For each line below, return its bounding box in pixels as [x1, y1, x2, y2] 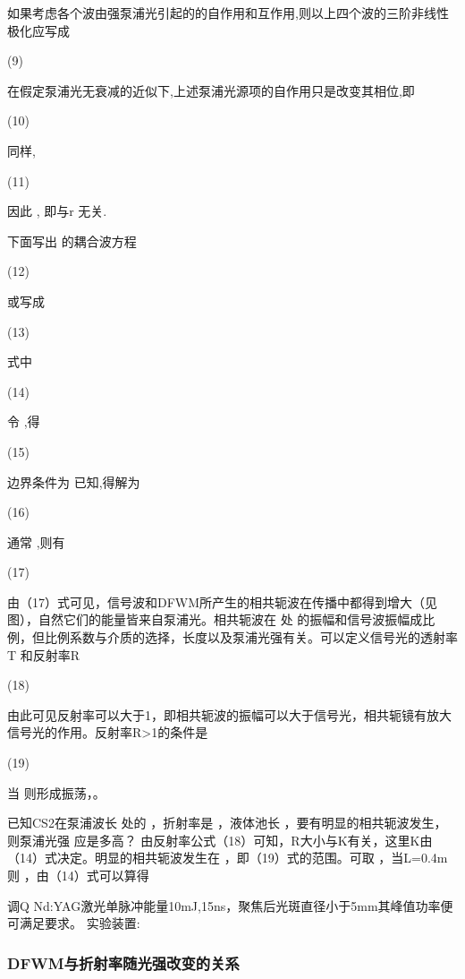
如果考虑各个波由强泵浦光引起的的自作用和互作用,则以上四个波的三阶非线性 [7, 4, 449, 21]
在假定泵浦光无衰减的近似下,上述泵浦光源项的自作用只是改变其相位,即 [7, 81, 415, 99]
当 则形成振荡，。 [7, 783, 106, 802]
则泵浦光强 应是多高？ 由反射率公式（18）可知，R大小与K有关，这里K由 [7, 830, 433, 849]
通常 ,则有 [7, 532, 65, 551]
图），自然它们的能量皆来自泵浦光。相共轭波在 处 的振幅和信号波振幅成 [7, 610, 423, 629]
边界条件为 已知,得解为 [7, 472, 140, 491]
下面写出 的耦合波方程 [7, 231, 137, 250]
